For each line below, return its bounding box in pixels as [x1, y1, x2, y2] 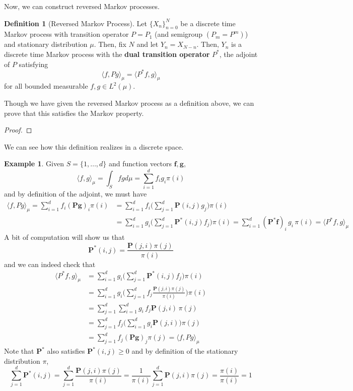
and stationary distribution [4, 39, 88, 49]
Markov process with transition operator [4, 29, 129, 39]
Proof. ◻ [4, 124, 32, 135]
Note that [4, 346, 34, 356]
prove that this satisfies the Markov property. [4, 107, 144, 118]
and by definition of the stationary [131, 346, 238, 356]
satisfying [19, 58, 48, 69]
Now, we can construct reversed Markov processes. [4, 1, 160, 11]
